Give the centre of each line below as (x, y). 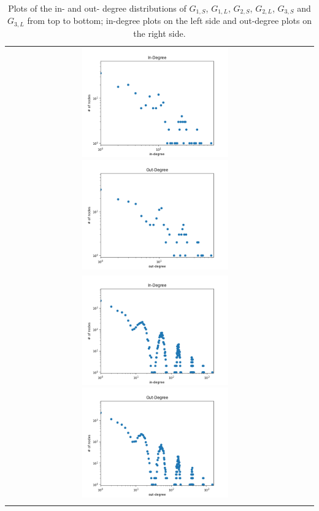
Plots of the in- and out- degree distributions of (97, 8)
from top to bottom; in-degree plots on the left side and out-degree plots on (169, 21)
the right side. (159, 33)
